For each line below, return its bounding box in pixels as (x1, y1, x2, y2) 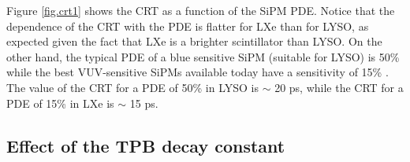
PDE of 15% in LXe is (6, 94, 114, 111)
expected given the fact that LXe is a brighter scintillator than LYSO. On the (6, 33, 382, 50)
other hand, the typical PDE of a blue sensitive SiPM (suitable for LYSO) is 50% (6, 48, 400, 64)
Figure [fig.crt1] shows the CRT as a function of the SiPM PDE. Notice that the (6, 2, 395, 18)
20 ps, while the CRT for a (274, 79, 404, 95)
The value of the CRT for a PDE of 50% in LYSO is (6, 79, 259, 95)
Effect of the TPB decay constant (6, 133, 285, 157)
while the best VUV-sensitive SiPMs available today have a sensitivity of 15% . (6, 64, 389, 80)
